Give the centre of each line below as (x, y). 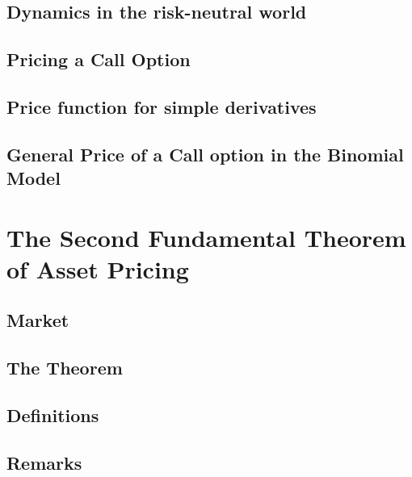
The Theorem (65, 368)
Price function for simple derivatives (162, 106)
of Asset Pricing (98, 268)
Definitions (53, 415)
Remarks (44, 462)
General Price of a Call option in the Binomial (205, 154)
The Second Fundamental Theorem (206, 237)
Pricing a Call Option (99, 59)
